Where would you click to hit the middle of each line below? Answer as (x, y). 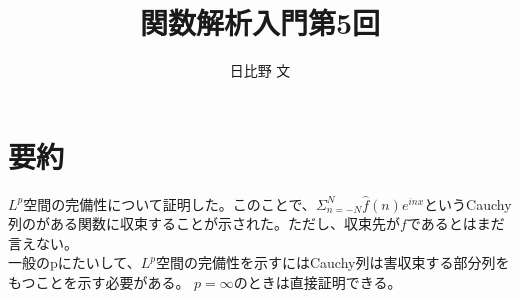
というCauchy (468, 203)
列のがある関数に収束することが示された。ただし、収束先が (204, 223)
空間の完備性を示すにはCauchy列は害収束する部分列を (332, 262)
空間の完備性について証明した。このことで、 (169, 203)
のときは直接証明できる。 (317, 282)
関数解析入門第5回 (260, 22)
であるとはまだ (455, 223)
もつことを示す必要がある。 (99, 282)
